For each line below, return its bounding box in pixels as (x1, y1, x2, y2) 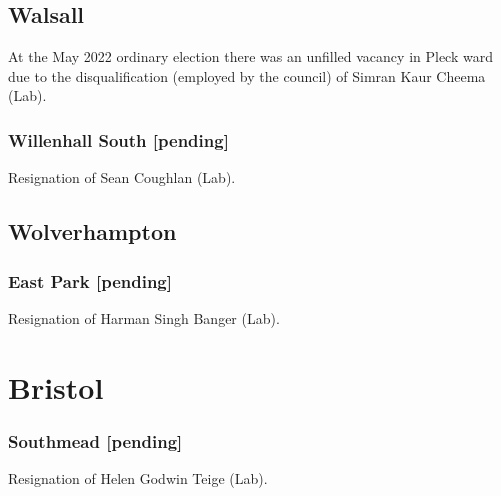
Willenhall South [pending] (8, 127, 229, 152)
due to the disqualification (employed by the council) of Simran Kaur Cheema (8, 65, 486, 86)
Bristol (8, 366, 104, 407)
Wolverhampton (8, 216, 177, 247)
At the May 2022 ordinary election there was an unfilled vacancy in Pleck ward (8, 46, 493, 67)
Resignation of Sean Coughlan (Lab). (8, 167, 236, 188)
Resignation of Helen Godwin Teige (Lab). (8, 467, 268, 488)
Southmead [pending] (8, 428, 183, 453)
